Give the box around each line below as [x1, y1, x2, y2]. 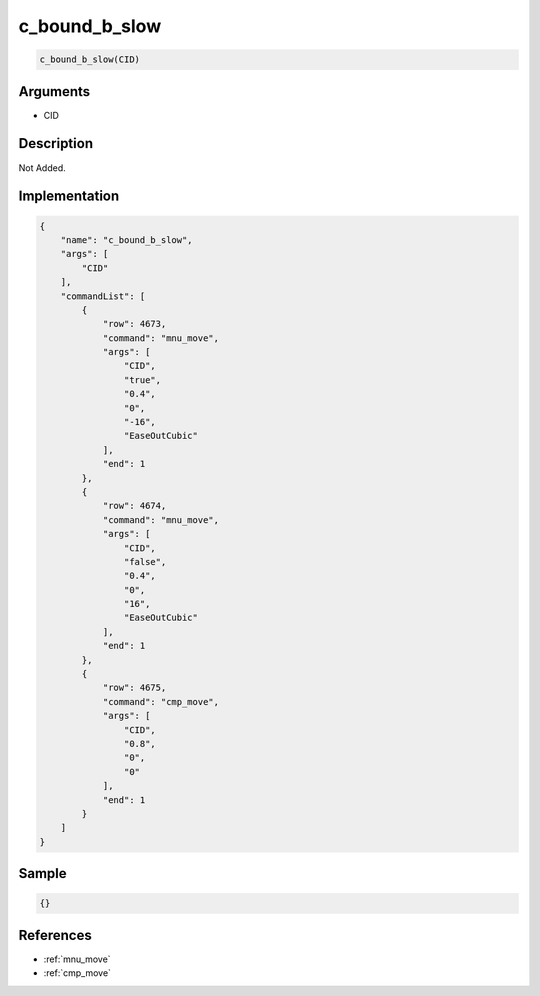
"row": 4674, [102, 500, 167, 512]
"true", [123, 374, 162, 385]
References [18, 926, 92, 944]
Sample [18, 865, 67, 882]
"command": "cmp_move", [102, 696, 220, 707]
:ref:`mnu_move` [43, 953, 111, 965]
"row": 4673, [102, 318, 167, 330]
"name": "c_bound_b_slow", [60, 234, 194, 245]
